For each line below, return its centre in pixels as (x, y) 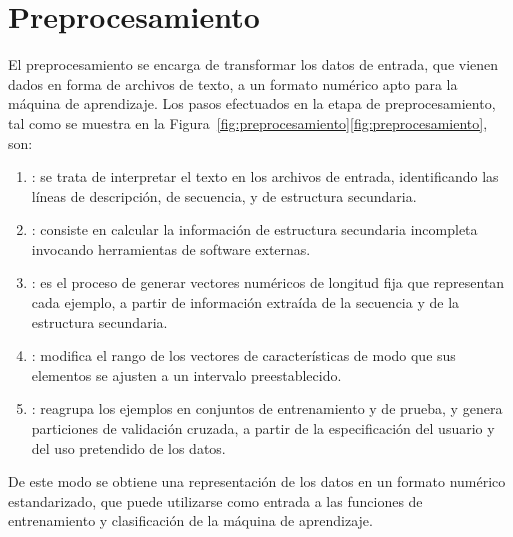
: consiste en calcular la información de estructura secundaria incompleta (254, 229)
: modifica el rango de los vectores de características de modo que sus (243, 355)
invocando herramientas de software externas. (171, 248)
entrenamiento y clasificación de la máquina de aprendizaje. (190, 520)
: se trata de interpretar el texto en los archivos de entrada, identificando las (265, 176)
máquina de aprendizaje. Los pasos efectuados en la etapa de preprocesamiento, (252, 103)
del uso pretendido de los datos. (128, 447)
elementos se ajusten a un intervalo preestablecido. (186, 374)
